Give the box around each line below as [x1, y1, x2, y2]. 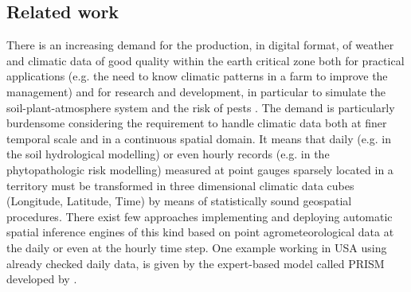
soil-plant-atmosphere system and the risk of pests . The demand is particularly [6, 99, 395, 115]
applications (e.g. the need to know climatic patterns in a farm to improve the [6, 68, 388, 84]
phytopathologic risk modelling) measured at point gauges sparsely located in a [6, 161, 393, 177]
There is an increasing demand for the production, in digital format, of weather [6, 37, 394, 53]
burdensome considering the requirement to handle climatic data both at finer [6, 115, 387, 131]
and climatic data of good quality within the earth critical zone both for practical [6, 52, 405, 68]
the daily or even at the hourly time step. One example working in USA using [6, 239, 387, 255]
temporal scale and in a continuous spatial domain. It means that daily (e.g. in [6, 130, 391, 146]
